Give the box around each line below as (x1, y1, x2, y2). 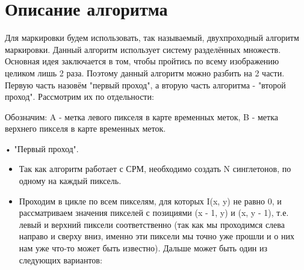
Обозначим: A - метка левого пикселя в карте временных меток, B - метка (5, 110, 278, 123)
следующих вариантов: (19, 253, 102, 266)
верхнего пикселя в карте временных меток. (5, 122, 166, 135)
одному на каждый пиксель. (19, 174, 122, 187)
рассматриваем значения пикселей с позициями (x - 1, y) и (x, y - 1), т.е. (19, 206, 289, 219)
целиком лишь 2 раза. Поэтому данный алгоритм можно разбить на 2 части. (5, 66, 285, 79)
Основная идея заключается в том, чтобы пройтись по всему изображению (5, 55, 279, 67)
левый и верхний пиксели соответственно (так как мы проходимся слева (19, 218, 285, 230)
